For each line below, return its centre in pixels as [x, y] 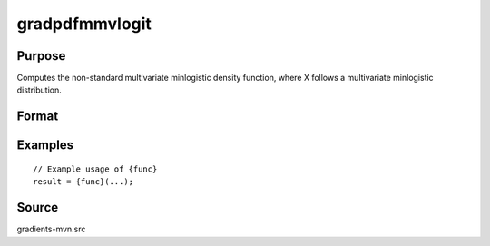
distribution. [39, 90]
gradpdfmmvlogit [84, 24]
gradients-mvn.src [51, 229]
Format [38, 117]
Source [38, 207]
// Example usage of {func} [95, 169]
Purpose [41, 56]
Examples [45, 145]
